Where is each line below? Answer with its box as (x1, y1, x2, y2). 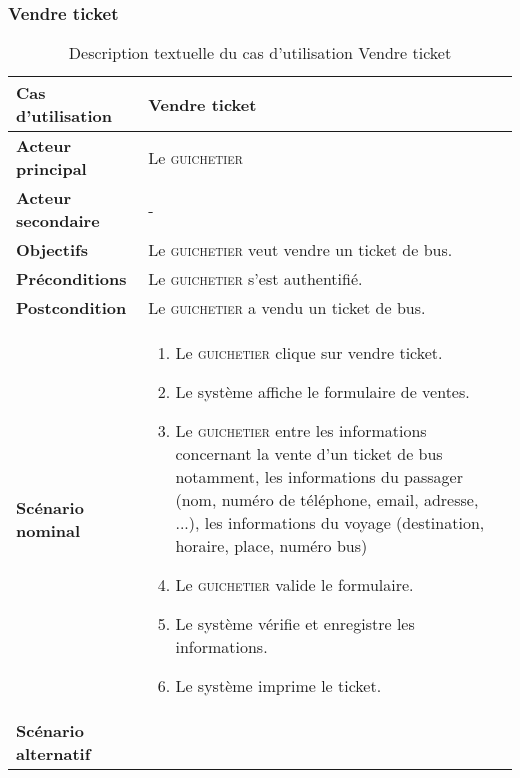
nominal (16, 519, 81, 543)
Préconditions (16, 267, 127, 291)
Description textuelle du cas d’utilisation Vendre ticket (68, 41, 452, 65)
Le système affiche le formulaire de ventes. (175, 380, 470, 404)
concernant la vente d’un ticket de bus (175, 442, 443, 466)
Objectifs (16, 238, 88, 262)
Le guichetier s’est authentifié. (148, 267, 363, 291)
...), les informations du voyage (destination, (175, 511, 485, 535)
